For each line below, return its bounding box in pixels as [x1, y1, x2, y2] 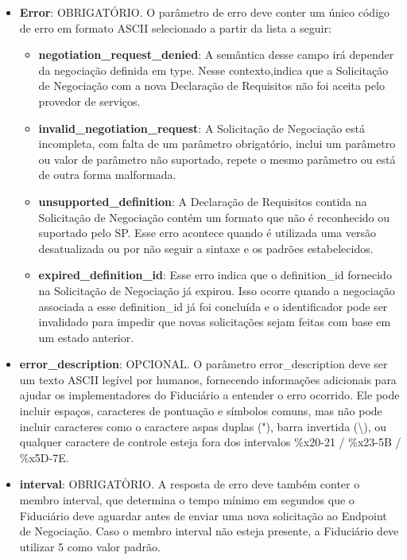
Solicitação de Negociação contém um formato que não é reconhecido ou [38, 208, 390, 225]
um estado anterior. [38, 329, 134, 345]
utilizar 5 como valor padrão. [19, 538, 161, 554]
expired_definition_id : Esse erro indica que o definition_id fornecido [38, 266, 392, 283]
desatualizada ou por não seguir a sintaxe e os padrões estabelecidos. [38, 239, 374, 256]
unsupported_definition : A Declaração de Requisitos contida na [38, 192, 367, 209]
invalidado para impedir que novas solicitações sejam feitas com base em [38, 313, 391, 330]
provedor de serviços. [38, 92, 141, 109]
